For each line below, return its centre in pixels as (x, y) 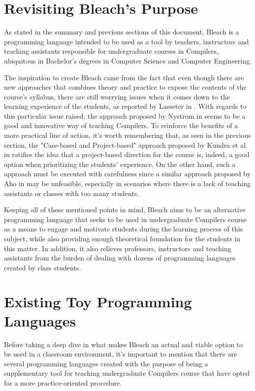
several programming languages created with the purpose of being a (106, 363)
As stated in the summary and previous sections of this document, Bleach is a (122, 32)
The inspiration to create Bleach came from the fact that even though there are (124, 77)
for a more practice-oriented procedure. (63, 383)
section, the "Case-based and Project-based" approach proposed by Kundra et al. (126, 145)
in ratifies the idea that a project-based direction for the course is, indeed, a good (127, 154)
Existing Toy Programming (98, 301)
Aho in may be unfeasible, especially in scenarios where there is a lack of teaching (127, 183)
